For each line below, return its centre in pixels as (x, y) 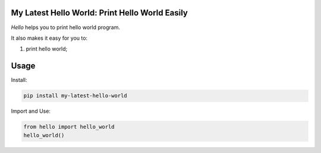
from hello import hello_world (69, 127)
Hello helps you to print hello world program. (66, 27)
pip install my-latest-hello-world (75, 96)
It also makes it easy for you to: (49, 38)
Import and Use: (31, 111)
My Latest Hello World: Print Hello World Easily (100, 13)
